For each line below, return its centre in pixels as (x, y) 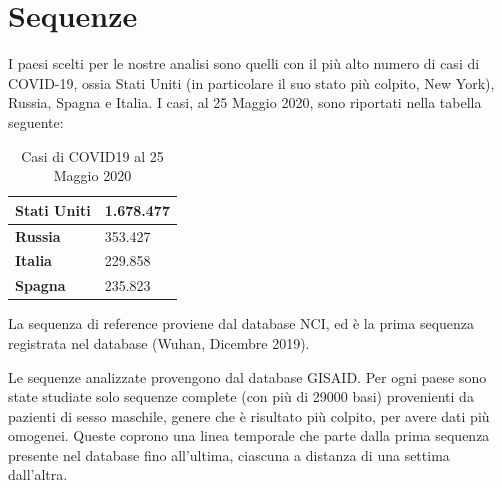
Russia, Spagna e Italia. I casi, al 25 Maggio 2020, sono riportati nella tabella (245, 102)
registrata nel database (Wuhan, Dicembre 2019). (159, 342)
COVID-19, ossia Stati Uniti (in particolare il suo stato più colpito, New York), (251, 82)
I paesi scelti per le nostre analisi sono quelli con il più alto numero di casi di (244, 63)
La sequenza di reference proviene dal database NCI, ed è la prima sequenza (241, 323)
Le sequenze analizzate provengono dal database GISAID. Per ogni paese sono (247, 376)
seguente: (36, 121)
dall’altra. (38, 474)
